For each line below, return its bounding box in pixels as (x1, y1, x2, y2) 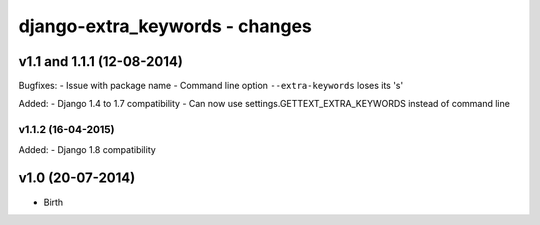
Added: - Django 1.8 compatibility (18, 143, 157, 155)
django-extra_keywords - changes (18, 15, 312, 37)
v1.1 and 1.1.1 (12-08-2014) (18, 53, 184, 70)
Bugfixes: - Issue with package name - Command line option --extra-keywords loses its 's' (18, 80, 404, 92)
